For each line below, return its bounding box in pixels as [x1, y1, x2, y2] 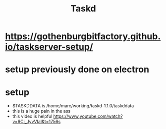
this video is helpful [12, 113, 53, 119]
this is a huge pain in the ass [12, 108, 71, 114]
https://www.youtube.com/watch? [53, 113, 123, 119]
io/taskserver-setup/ [5, 42, 93, 52]
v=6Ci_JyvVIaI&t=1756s [12, 119, 61, 125]
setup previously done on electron [5, 64, 150, 75]
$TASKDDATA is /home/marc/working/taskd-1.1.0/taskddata [12, 103, 134, 109]
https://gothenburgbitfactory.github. [5, 31, 161, 42]
